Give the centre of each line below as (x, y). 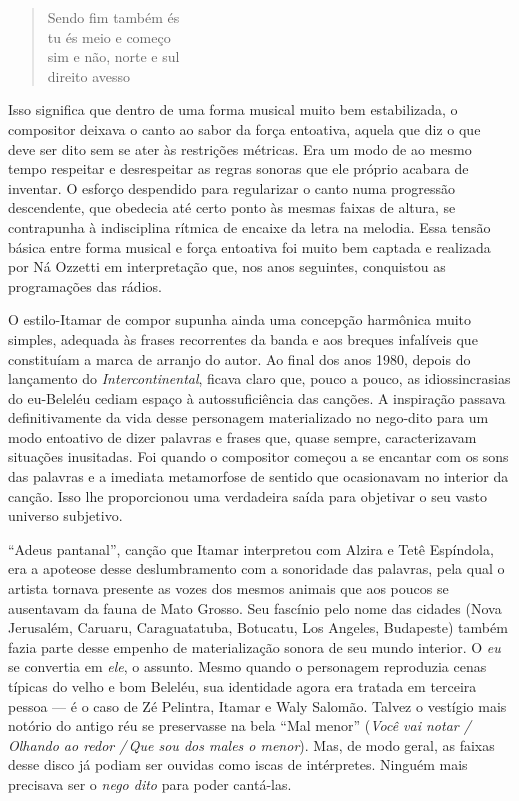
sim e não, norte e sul (113, 56)
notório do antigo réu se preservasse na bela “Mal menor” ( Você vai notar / (239, 725)
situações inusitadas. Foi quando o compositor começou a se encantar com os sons (258, 456)
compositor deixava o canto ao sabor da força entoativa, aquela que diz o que (244, 128)
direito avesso (89, 75)
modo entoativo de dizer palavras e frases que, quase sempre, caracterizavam (242, 436)
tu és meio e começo (109, 36)
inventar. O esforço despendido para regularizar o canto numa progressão (232, 187)
